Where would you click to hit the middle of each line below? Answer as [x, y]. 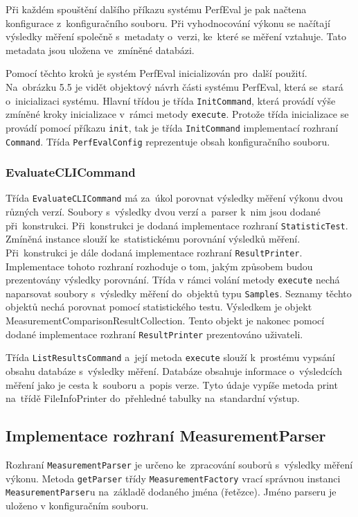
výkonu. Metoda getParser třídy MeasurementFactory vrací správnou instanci [173, 478]
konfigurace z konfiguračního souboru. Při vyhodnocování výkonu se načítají [168, 23]
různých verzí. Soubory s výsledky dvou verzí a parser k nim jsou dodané [163, 212]
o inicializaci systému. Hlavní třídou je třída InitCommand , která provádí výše [171, 100]
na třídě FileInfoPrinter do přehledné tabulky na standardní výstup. [153, 398]
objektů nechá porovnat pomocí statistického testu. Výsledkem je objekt [159, 307]
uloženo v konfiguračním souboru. [77, 505]
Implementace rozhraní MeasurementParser [166, 436]
